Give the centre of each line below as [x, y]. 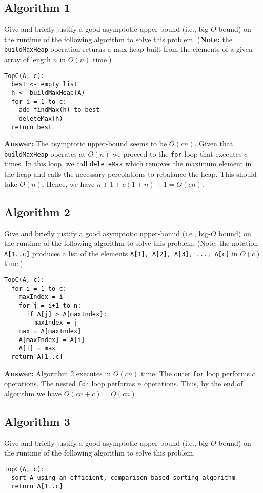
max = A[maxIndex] [50, 331]
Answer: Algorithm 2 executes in [58, 373]
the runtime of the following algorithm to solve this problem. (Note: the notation [131, 243]
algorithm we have [33, 393]
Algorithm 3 [37, 421]
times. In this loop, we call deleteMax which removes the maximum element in [128, 164]
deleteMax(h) [41, 118]
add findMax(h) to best [59, 110]
